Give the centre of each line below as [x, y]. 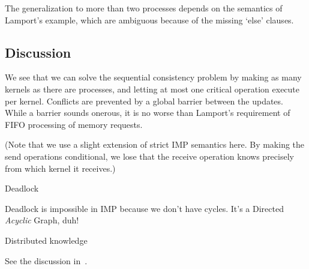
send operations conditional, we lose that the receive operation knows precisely [149, 156]
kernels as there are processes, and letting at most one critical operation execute [152, 89]
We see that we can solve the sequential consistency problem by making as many [153, 77]
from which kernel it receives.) [60, 168]
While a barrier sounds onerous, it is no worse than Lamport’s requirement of [148, 113]
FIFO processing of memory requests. [74, 124]
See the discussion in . [46, 260]
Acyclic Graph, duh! [42, 220]
